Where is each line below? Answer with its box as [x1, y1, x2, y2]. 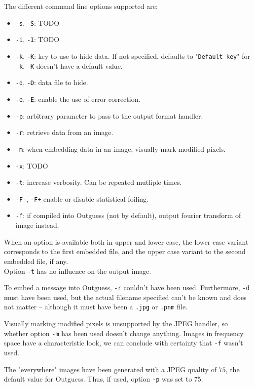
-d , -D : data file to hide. [15, 77, 88, 87]
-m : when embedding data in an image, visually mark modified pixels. [15, 143, 226, 154]
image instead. [15, 220, 59, 230]
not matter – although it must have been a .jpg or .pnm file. [4, 301, 188, 312]
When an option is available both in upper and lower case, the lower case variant [4, 236, 249, 247]
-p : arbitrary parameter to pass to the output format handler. [15, 110, 203, 121]
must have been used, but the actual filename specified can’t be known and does [4, 292, 247, 302]
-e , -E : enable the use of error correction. [15, 93, 141, 104]
